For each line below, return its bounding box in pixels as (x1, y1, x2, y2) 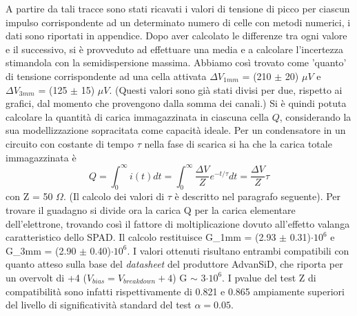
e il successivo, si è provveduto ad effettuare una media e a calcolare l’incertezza (6, 41, 343, 56)
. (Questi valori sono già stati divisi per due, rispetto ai (109, 82, 343, 97)
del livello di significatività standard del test (6, 297, 192, 312)
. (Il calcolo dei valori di (63, 189, 165, 204)
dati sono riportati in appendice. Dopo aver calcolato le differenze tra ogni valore (6, 28, 347, 43)
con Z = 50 (6, 189, 53, 204)
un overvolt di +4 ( (6, 270, 87, 284)
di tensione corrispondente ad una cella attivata (6, 68, 207, 83)
